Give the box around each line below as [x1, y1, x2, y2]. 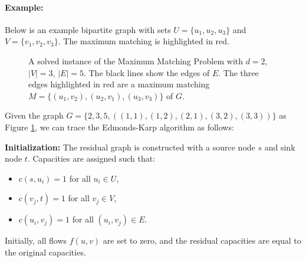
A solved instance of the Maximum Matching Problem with [28, 54, 243, 67]
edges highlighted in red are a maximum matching [28, 78, 210, 90]
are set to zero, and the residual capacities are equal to [103, 234, 301, 247]
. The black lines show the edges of [83, 66, 210, 78]
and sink [264, 140, 295, 153]
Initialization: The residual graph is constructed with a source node [5, 140, 255, 153]
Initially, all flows [5, 234, 67, 247]
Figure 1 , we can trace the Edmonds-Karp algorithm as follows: [5, 120, 234, 133]
